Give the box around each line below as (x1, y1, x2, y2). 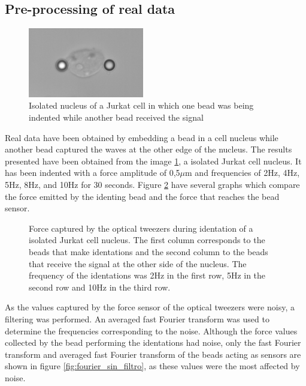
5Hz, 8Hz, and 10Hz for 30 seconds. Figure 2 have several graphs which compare (5, 178, 300, 191)
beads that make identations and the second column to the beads (29, 245, 268, 258)
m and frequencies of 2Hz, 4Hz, (185, 166, 300, 179)
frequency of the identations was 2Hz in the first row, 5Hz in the (29, 269, 266, 282)
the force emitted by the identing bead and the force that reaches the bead (5, 190, 280, 202)
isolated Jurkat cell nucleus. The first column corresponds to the (29, 234, 265, 246)
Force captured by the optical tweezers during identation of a (29, 222, 253, 234)
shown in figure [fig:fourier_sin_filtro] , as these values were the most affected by (5, 360, 300, 372)
